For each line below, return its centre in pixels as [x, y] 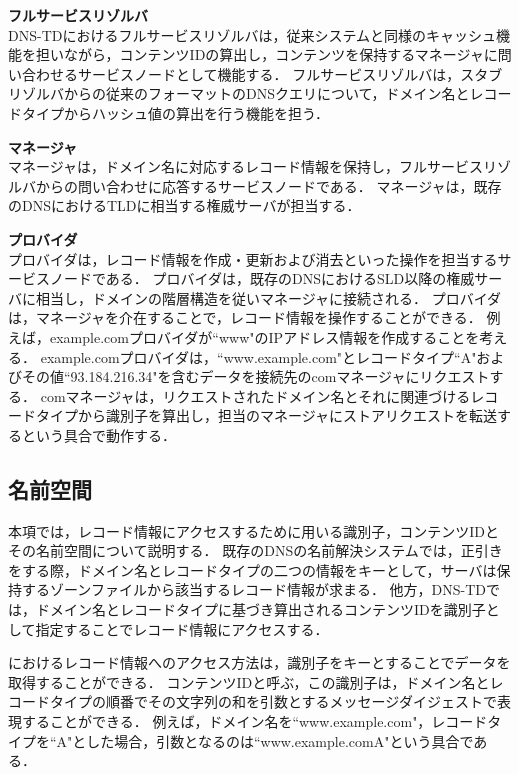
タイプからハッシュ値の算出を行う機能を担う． [175, 112]
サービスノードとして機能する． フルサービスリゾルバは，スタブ [290, 73]
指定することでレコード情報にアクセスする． [182, 628]
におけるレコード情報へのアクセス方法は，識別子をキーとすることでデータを [259, 662]
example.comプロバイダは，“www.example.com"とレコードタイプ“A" [258, 356]
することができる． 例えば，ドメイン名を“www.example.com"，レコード [254, 721]
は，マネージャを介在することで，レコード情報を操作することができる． [245, 317]
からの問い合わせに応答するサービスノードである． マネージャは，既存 [268, 185]
